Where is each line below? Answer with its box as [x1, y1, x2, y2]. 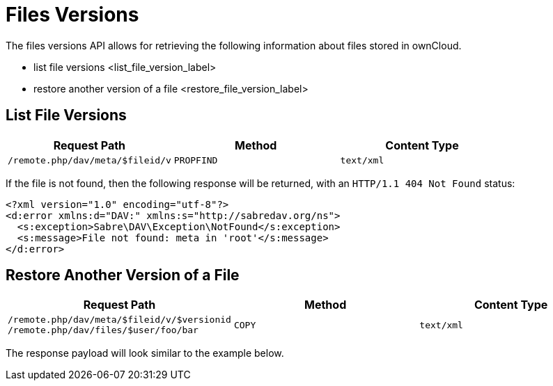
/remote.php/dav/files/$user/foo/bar [8, 325, 198, 336]
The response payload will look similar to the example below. [6, 347, 284, 360]
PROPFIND [173, 154, 218, 166]
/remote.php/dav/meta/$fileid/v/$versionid [8, 314, 231, 325]
